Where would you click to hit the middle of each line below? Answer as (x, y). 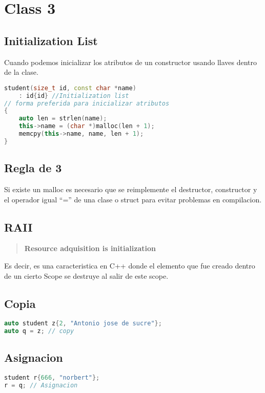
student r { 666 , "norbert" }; (52, 378)
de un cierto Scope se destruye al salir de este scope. (86, 275)
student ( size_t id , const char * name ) (70, 88)
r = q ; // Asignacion (41, 386)
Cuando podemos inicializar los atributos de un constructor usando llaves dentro (131, 62)
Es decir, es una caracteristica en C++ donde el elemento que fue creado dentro (130, 265)
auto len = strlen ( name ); (63, 119)
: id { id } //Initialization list (74, 96)
